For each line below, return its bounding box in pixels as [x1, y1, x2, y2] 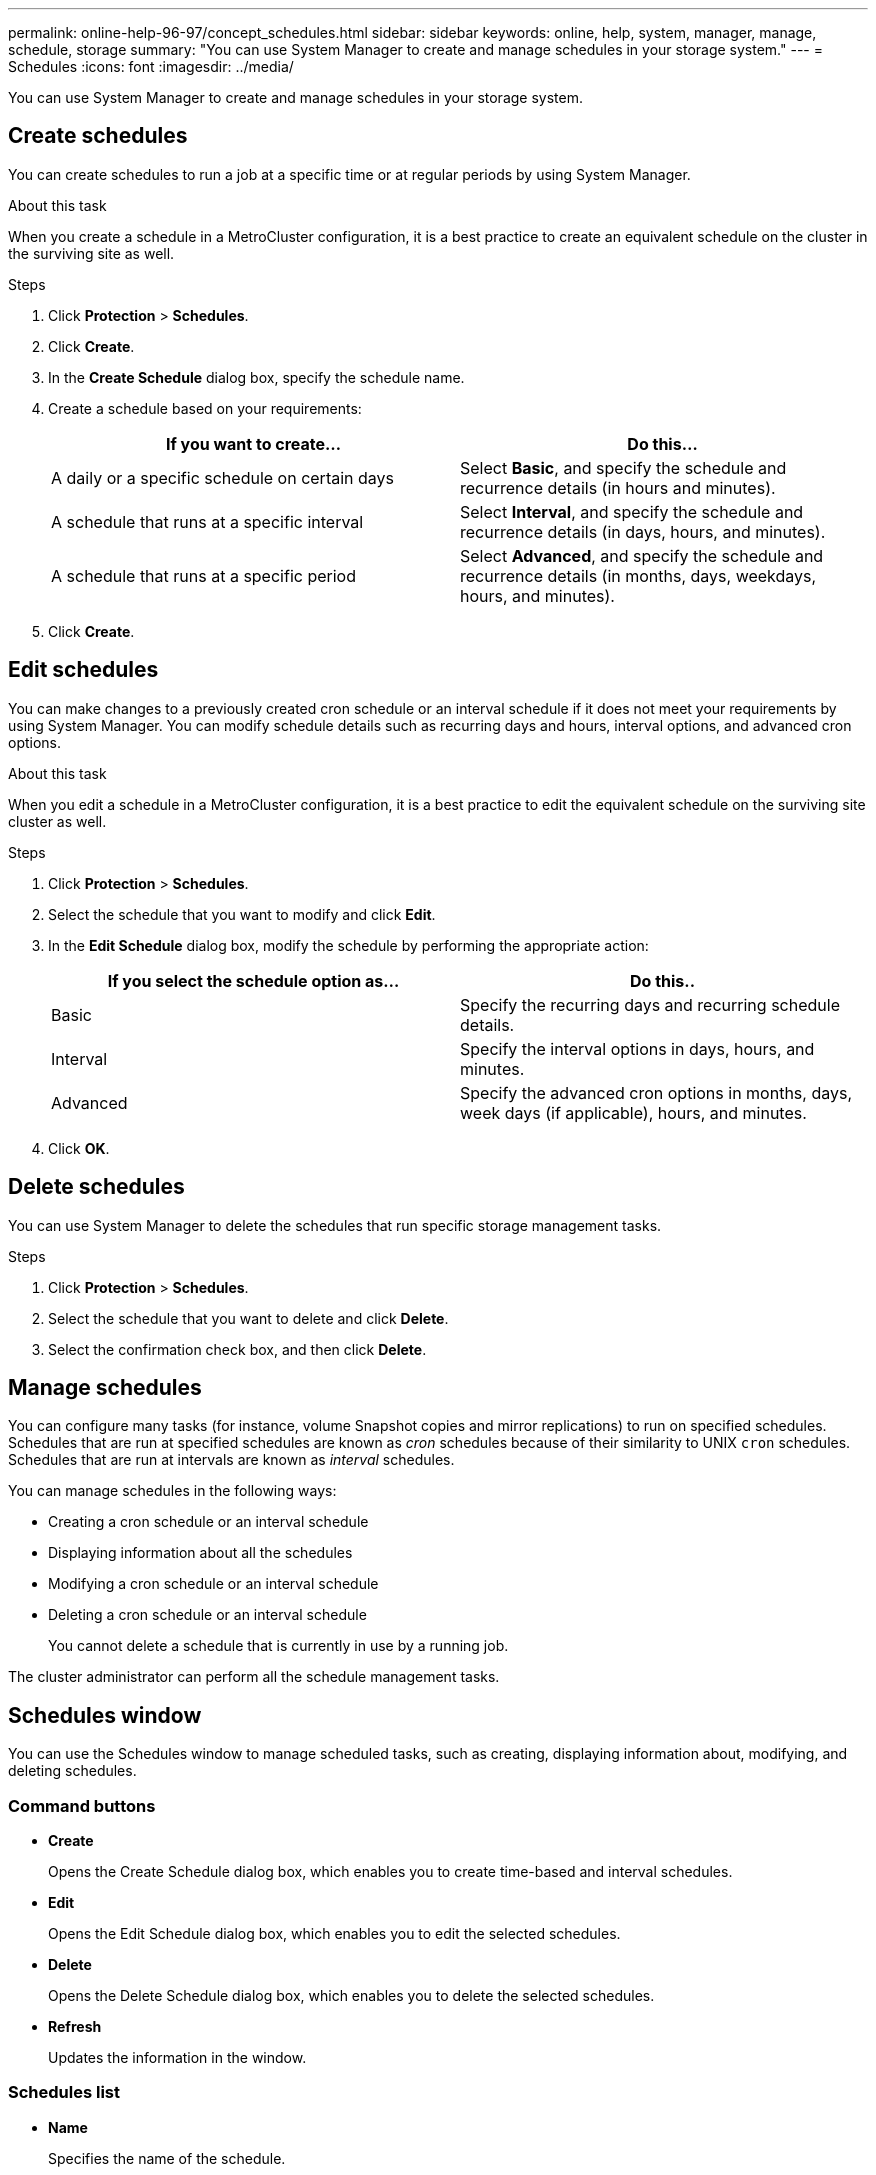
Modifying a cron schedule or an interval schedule [48, 1575, 379, 1593]
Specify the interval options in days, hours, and [460, 1038, 815, 1059]
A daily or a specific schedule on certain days [51, 467, 394, 488]
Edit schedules [8, 657, 159, 683]
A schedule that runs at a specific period [51, 565, 356, 586]
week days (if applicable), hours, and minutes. [460, 1102, 807, 1123]
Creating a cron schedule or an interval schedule [48, 1513, 369, 1531]
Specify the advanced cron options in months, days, [460, 1082, 852, 1103]
